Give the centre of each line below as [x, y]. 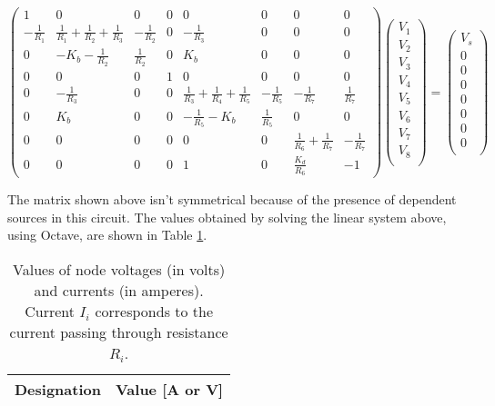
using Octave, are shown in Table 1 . [107, 235]
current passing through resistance [119, 332]
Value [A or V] [169, 389]
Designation [58, 389]
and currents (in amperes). [119, 290]
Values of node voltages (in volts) [119, 269]
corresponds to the [154, 311]
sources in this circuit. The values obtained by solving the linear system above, [227, 217]
